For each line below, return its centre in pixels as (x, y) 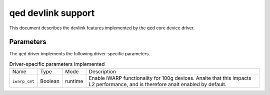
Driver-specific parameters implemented (57, 64)
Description (102, 72)
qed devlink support (52, 13)
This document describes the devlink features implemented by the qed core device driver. (102, 28)
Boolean (50, 81)
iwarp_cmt (23, 81)
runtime (74, 81)
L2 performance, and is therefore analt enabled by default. (158, 85)
